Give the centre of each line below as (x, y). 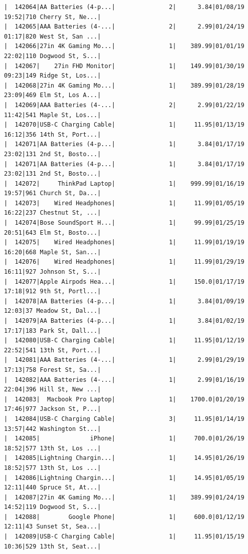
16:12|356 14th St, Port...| (53, 134)
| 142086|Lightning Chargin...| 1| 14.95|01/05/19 (124, 478)
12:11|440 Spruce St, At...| (53, 488)
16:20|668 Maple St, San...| (53, 252)
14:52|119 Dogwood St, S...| (53, 507)
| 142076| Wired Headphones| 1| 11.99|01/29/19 (124, 262)
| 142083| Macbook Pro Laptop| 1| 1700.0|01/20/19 (124, 399)
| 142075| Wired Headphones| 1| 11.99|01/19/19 (124, 242)
